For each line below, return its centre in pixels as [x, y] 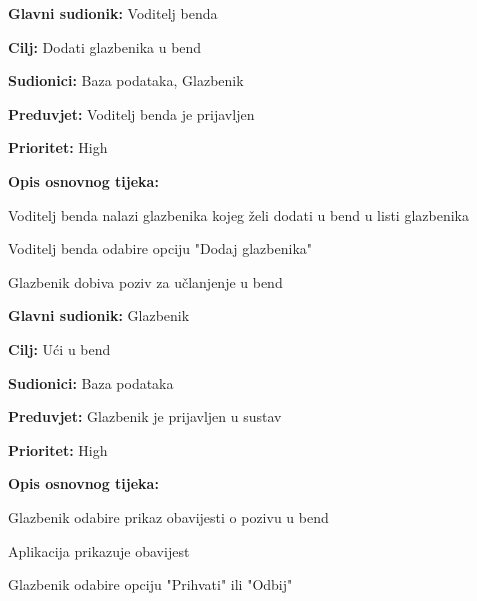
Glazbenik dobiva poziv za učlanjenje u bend [145, 281]
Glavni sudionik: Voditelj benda [113, 13]
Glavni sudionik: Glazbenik [99, 315]
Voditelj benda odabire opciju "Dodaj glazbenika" [160, 248]
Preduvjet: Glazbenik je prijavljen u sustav [145, 416]
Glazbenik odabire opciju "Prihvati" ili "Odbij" [150, 584]
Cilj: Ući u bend [59, 348]
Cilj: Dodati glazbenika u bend [105, 46]
